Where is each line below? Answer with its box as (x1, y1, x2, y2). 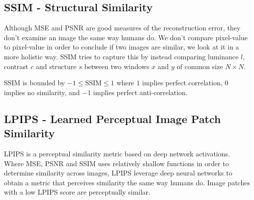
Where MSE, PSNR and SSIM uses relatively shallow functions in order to (4, 158, 229, 168)
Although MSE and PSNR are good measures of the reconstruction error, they (4, 23, 241, 33)
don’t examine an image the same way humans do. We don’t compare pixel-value (4, 32, 248, 42)
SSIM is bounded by (4, 77, 65, 88)
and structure (35, 61, 77, 71)
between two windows (84, 61, 149, 71)
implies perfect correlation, (142, 77, 223, 88)
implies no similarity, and (4, 87, 80, 97)
